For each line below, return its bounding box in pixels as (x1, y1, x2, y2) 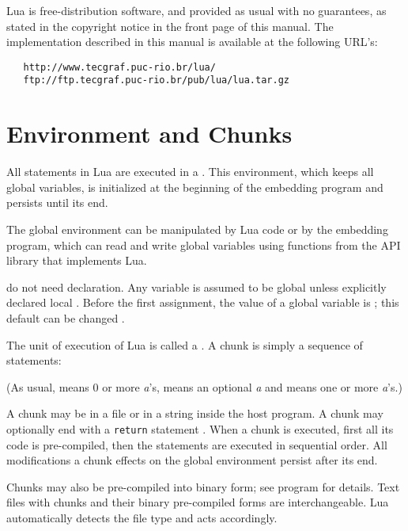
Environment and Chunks (6, 117, 293, 150)
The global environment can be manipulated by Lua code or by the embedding (6, 221, 388, 237)
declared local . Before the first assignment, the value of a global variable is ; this (6, 294, 399, 311)
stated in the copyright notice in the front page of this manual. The (6, 17, 334, 34)
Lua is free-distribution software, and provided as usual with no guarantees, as (6, 2, 387, 18)
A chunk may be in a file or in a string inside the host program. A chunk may (6, 405, 383, 422)
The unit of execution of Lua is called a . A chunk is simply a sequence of (6, 336, 363, 353)
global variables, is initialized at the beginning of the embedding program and (6, 178, 383, 195)
